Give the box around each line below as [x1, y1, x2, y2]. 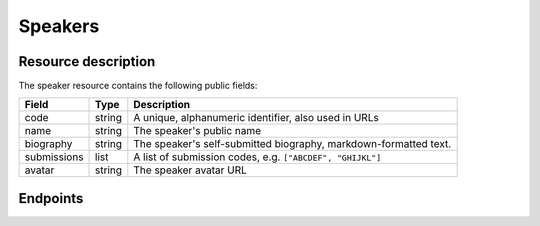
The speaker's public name [133, 124, 262, 138]
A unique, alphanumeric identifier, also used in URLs [133, 111, 379, 125]
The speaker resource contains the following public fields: [18, 80, 258, 92]
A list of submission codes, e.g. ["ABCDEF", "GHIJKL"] [133, 150, 382, 164]
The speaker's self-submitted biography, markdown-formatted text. [133, 137, 452, 151]
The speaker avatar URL [133, 163, 247, 177]
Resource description [18, 53, 156, 70]
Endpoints [18, 190, 84, 207]
